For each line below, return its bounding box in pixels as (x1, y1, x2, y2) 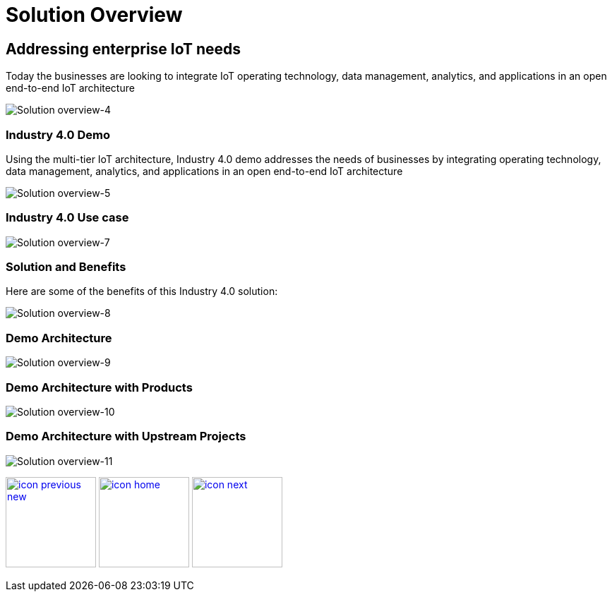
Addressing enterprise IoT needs (6, 40, 241, 58)
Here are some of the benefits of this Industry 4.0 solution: (6, 285, 278, 298)
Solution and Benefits (6, 260, 126, 275)
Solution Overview (6, 3, 183, 27)
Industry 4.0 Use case (6, 210, 129, 225)
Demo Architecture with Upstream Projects (6, 429, 246, 444)
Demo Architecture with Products (6, 380, 193, 394)
